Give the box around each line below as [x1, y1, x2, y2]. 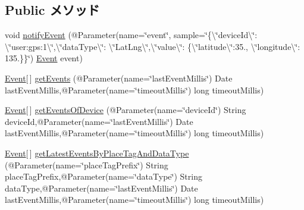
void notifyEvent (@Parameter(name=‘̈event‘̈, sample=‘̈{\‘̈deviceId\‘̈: [5, 29, 258, 41]
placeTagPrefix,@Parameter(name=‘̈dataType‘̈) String [5, 170, 202, 183]
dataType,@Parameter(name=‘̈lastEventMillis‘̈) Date [5, 181, 198, 194]
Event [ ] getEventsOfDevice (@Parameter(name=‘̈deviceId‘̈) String [5, 104, 246, 116]
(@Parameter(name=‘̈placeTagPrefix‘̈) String [5, 158, 168, 171]
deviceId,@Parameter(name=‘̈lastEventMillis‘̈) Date [5, 115, 193, 127]
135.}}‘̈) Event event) [5, 52, 83, 64]
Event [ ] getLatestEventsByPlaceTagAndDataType [5, 146, 189, 159]
